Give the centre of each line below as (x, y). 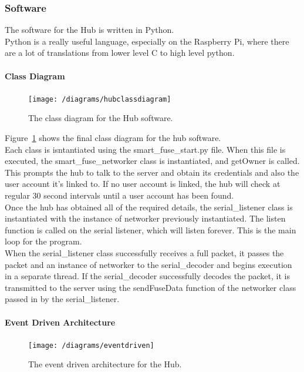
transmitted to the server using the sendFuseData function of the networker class (151, 287)
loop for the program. (43, 241)
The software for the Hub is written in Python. (89, 30)
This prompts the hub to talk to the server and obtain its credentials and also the (152, 172)
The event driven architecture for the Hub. (105, 364)
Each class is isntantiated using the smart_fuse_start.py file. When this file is (145, 149)
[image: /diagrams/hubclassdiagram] (100, 99)
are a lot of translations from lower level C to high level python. (120, 53)
